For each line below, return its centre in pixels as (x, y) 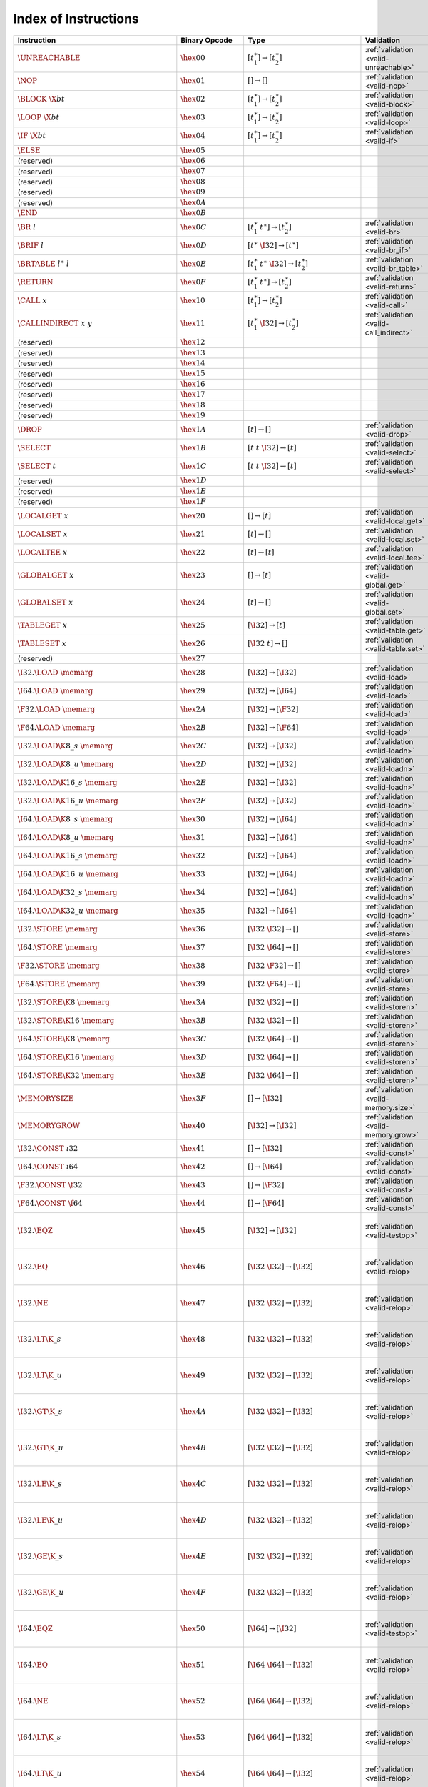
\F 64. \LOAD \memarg (56, 727)
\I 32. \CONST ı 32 (48, 1148)
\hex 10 (193, 301)
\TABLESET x (42, 644)
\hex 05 (193, 150)
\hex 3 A (194, 1002)
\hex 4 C (194, 1484)
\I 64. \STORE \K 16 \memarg (66, 1057)
